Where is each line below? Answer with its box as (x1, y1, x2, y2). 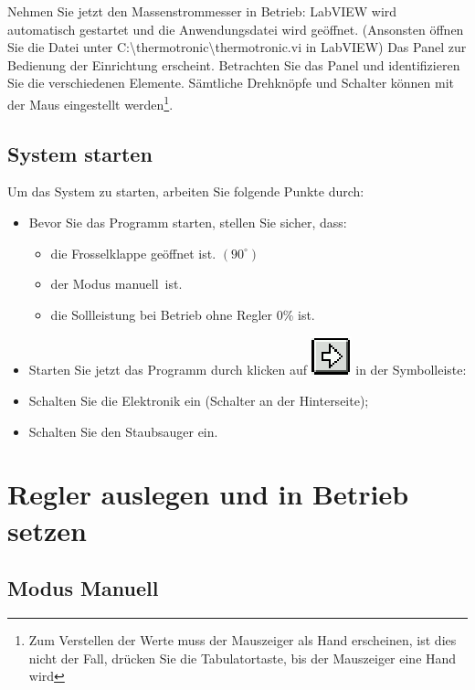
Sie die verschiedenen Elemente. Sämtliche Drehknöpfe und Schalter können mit (7, 73, 455, 92)
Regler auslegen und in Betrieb (7, 475, 409, 513)
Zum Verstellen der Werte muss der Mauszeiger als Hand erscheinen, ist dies (28, 630, 457, 649)
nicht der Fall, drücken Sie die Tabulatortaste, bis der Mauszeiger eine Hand (28, 648, 457, 667)
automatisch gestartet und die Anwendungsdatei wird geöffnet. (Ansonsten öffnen (7, 19, 464, 38)
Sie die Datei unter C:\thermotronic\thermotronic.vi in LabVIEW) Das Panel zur (7, 37, 467, 57)
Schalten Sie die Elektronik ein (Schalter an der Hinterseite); (28, 390, 369, 409)
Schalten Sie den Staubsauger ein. (28, 421, 218, 441)
